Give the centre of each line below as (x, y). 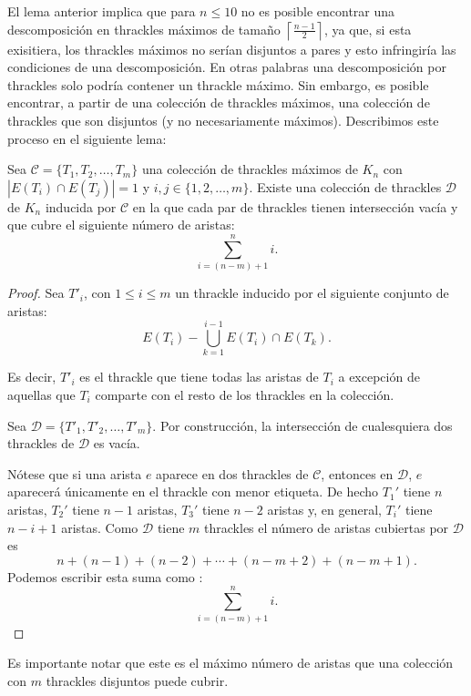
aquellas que (41, 395)
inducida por (81, 206)
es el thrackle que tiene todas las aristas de (199, 377)
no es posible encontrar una (318, 11)
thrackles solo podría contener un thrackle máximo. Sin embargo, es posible (218, 84)
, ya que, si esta (368, 29)
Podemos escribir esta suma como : (105, 576)
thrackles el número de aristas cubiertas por (327, 527)
